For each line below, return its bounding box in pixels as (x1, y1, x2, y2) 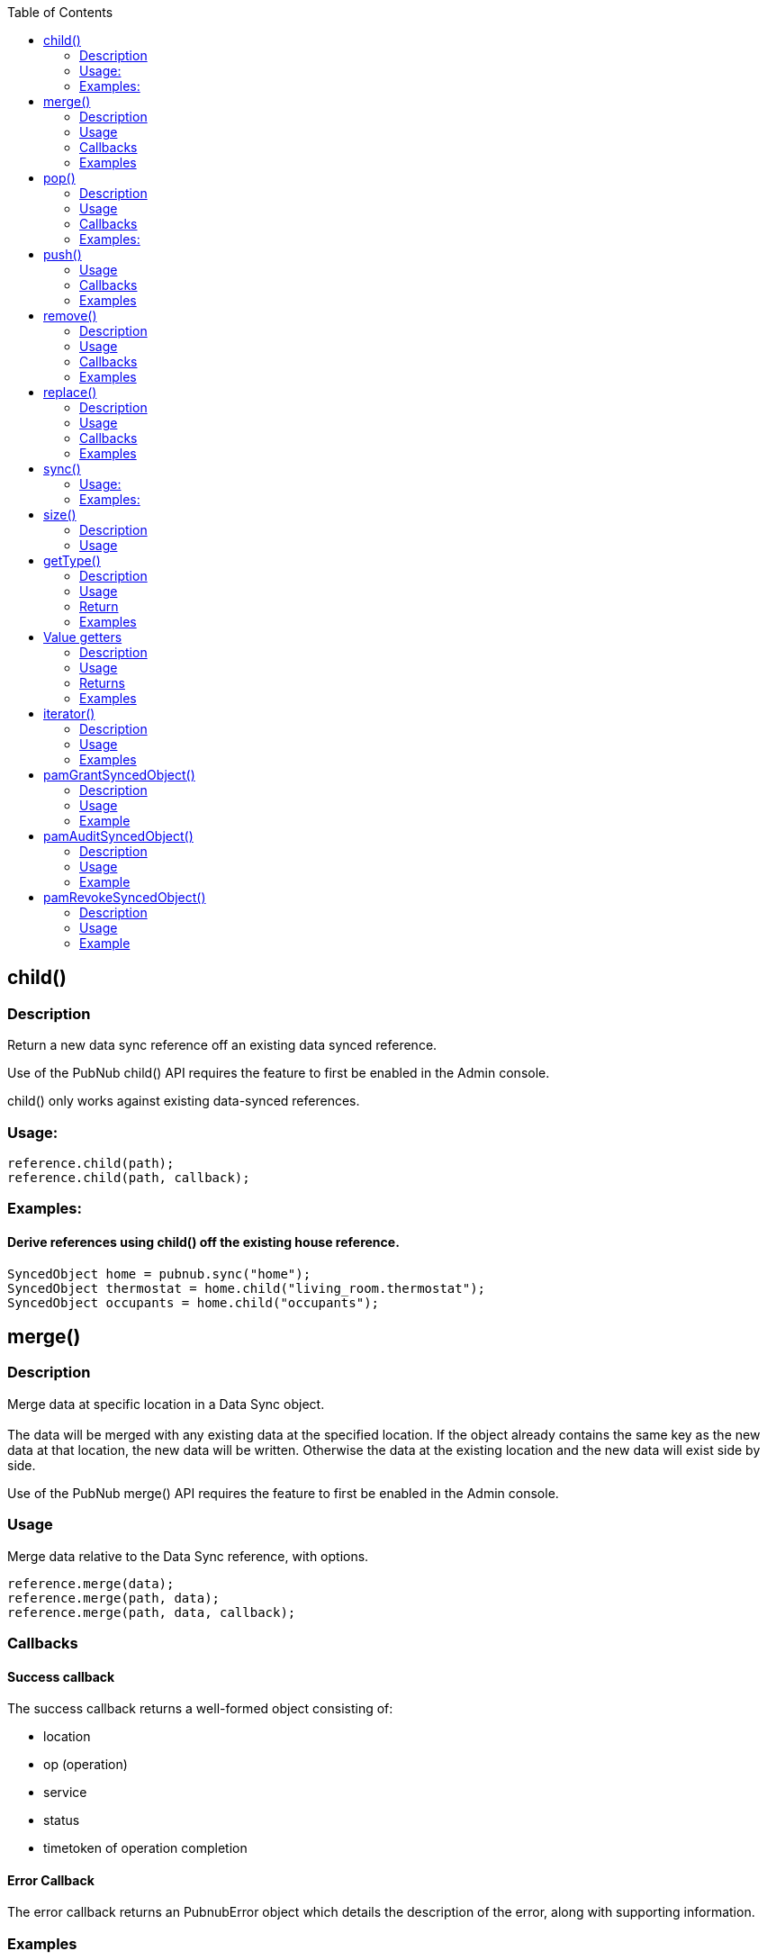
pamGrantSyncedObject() (43, 767, 195, 782)
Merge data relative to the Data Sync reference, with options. (7, 1548, 369, 1564)
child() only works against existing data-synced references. (7, 1093, 360, 1109)
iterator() (43, 706, 95, 721)
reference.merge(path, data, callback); (7, 1604, 296, 1620)
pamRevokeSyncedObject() (43, 890, 206, 905)
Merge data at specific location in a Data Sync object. (7, 1395, 325, 1412)
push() (43, 247, 82, 262)
